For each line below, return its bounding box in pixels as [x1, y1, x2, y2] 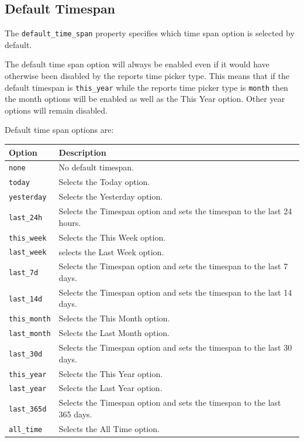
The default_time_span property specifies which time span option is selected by [5, 27, 295, 39]
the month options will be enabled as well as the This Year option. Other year [5, 92, 285, 105]
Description [58, 146, 106, 158]
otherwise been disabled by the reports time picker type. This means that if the [5, 70, 290, 82]
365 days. [58, 407, 92, 420]
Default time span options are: [5, 124, 114, 136]
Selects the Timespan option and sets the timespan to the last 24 [58, 205, 292, 217]
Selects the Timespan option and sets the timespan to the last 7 [58, 260, 288, 272]
